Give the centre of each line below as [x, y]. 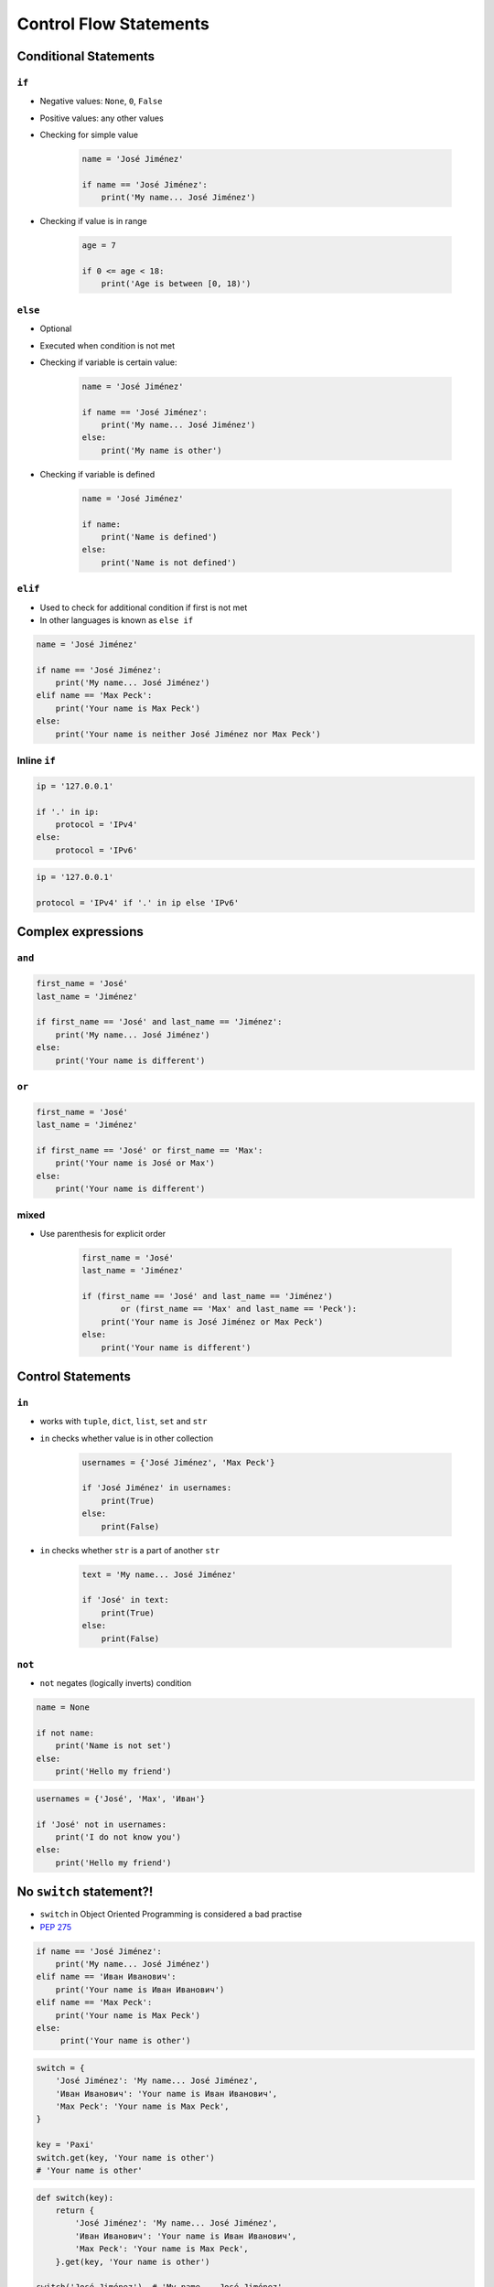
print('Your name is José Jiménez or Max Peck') [212, 1321]
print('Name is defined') [159, 537]
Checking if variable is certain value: [108, 362]
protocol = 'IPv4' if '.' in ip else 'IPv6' [138, 903]
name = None [63, 1707]
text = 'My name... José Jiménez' [159, 1574]
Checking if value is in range [93, 221]
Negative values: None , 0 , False [101, 102]
